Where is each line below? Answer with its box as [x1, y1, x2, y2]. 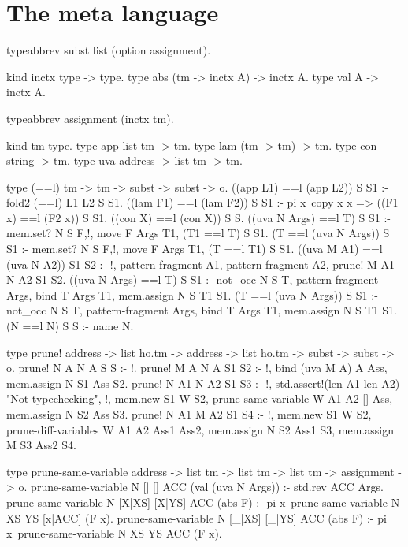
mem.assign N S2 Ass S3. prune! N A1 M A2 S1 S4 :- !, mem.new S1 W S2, [6, 406, 372, 422]
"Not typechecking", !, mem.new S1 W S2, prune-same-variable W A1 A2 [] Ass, [6, 390, 393, 407]
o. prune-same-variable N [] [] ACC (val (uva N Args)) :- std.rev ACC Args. [18, 478, 384, 495]
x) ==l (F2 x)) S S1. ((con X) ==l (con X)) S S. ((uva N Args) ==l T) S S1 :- [6, 209, 391, 225]
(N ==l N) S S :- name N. [6, 318, 134, 334]
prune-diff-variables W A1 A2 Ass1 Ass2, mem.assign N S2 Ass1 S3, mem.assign [6, 421, 395, 437]
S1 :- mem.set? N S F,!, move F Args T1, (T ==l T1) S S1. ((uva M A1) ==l [6, 240, 383, 257]
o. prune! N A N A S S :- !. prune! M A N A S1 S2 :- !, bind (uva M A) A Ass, [6, 359, 388, 376]
